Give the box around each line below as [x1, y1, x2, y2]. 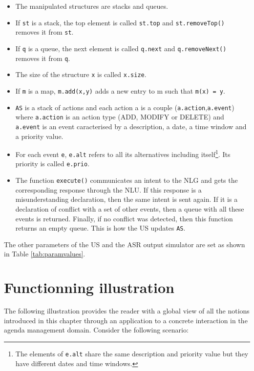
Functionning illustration [4, 277, 174, 297]
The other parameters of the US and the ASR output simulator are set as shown [4, 239, 245, 249]
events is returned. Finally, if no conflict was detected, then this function [15, 213, 233, 223]
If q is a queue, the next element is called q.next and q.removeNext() [15, 43, 227, 53]
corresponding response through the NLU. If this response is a [15, 184, 202, 195]
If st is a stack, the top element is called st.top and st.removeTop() [15, 17, 225, 27]
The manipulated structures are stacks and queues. [15, 1, 168, 11]
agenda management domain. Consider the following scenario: [4, 325, 189, 335]
